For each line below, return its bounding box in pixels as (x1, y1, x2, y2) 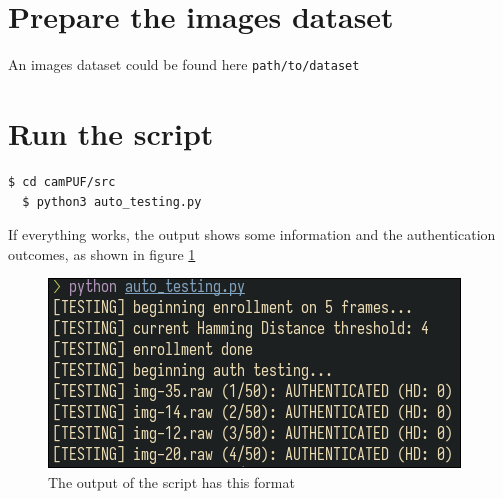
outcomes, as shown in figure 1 (8, 243, 196, 264)
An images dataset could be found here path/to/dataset (8, 54, 360, 75)
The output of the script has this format (48, 471, 295, 492)
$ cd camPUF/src (8, 174, 116, 189)
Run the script (8, 112, 214, 153)
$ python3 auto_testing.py (22, 194, 202, 209)
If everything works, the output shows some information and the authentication (8, 224, 496, 245)
